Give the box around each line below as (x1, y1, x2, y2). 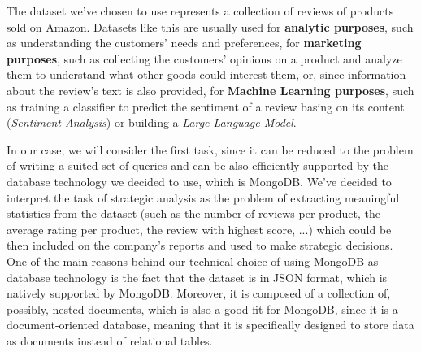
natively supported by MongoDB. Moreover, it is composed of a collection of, (7, 285, 391, 302)
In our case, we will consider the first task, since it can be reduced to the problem (7, 141, 414, 158)
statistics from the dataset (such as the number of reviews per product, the (7, 205, 380, 222)
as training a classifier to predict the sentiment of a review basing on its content (7, 98, 405, 115)
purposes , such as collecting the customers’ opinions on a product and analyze (7, 50, 402, 67)
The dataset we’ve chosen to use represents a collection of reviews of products (7, 2, 394, 19)
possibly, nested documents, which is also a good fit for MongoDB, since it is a (7, 300, 398, 317)
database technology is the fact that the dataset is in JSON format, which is (7, 268, 388, 285)
